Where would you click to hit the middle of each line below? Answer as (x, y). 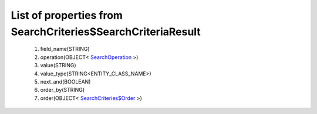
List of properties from (67, 15)
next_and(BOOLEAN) (65, 81)
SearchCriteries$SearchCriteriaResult (106, 32)
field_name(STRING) (65, 49)
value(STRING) (58, 65)
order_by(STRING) (63, 90)
